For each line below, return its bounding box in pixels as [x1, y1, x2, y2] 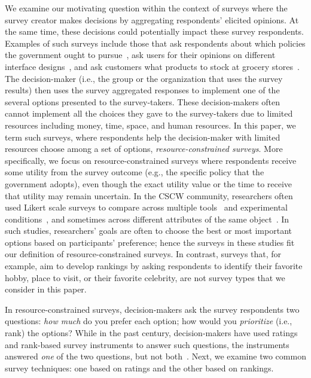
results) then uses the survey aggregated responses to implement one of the [5, 84, 280, 96]
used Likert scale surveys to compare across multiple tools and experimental [5, 201, 288, 214]
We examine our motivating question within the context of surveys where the [5, 2, 288, 14]
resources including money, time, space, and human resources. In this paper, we [5, 118, 296, 131]
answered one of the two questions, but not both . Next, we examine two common [5, 350, 306, 362]
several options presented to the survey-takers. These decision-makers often [5, 95, 280, 108]
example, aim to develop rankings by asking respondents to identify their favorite [5, 260, 303, 272]
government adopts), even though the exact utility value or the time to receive [5, 177, 292, 190]
